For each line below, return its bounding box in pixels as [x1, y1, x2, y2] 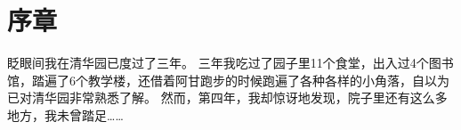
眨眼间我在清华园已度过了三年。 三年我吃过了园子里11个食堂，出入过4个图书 [7, 53, 454, 72]
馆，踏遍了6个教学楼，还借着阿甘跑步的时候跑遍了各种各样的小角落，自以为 [7, 70, 449, 89]
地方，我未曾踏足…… [7, 105, 124, 124]
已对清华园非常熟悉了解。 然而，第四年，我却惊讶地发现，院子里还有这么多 [7, 88, 448, 107]
